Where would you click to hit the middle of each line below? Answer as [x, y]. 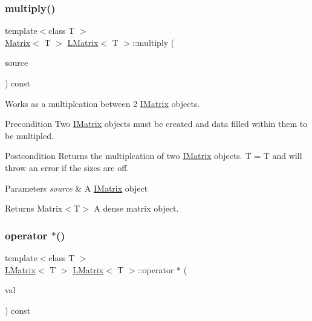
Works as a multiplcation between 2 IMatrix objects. [102, 103]
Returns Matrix [34, 208]
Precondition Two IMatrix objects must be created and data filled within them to [156, 124]
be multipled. [29, 135]
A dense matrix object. [136, 208]
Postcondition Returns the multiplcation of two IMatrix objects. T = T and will [154, 156]
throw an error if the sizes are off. [67, 167]
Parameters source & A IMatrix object [76, 188]
